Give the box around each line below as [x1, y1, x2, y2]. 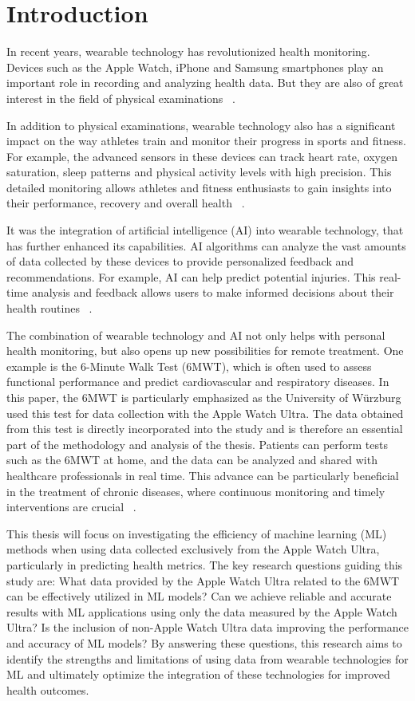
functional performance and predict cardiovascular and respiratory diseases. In [6, 373, 389, 390]
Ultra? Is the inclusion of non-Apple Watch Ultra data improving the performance [6, 619, 409, 636]
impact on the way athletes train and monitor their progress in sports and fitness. [6, 132, 406, 149]
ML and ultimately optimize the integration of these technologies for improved [6, 666, 390, 683]
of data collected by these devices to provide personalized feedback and [6, 253, 354, 270]
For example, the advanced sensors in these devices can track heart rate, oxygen [6, 148, 397, 164]
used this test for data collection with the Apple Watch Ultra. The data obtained [6, 404, 404, 421]
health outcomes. [6, 681, 89, 698]
